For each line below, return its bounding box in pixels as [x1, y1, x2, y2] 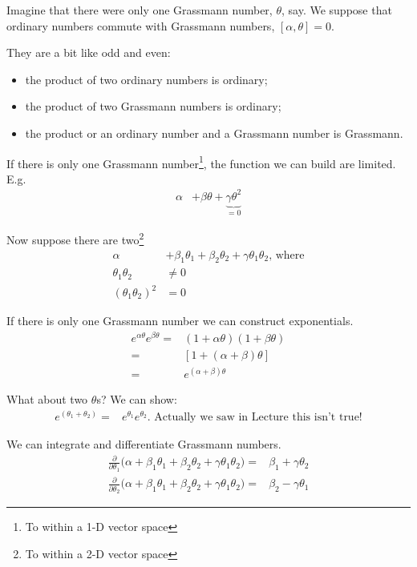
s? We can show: [96, 391, 177, 408]
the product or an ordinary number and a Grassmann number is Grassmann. [25, 124, 403, 141]
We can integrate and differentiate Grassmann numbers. [6, 435, 281, 452]
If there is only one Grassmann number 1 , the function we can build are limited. [6, 152, 396, 171]
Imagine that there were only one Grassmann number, [6, 2, 273, 18]
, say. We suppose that [281, 2, 392, 18]
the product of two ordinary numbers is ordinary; [25, 70, 268, 87]
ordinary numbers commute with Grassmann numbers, [6, 17, 275, 34]
